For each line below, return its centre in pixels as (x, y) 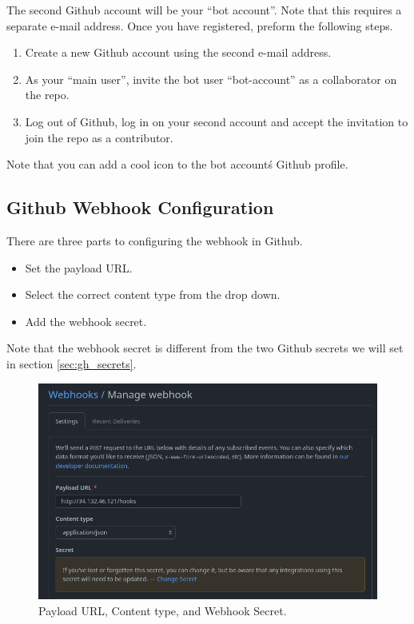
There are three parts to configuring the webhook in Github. (155, 240)
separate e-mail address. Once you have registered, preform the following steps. (200, 25)
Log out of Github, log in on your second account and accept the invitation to (217, 121)
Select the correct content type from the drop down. (153, 294)
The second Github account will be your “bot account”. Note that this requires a (204, 10)
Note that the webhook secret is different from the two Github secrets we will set (205, 348)
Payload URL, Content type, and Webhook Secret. (163, 610)
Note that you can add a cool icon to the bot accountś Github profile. (177, 164)
